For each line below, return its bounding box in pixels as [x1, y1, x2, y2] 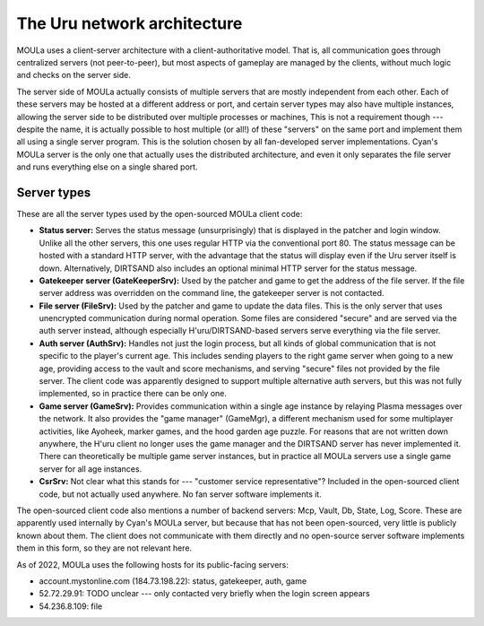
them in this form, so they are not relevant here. [16, 543, 193, 553]
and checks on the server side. [16, 70, 132, 81]
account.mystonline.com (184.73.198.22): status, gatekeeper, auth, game [39, 575, 307, 587]
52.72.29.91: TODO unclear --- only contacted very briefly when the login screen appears [39, 588, 371, 599]
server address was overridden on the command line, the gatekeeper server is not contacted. [39, 288, 385, 299]
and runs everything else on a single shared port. [16, 161, 198, 172]
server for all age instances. [39, 463, 143, 474]
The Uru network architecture [16, 13, 243, 33]
